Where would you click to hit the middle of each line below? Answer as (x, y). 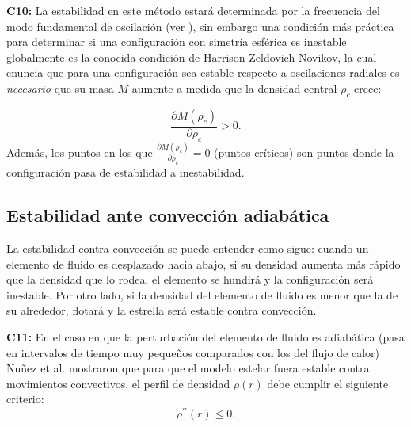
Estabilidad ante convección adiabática (168, 215)
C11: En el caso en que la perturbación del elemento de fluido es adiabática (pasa (205, 336)
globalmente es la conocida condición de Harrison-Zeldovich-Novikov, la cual (192, 57)
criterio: (25, 399)
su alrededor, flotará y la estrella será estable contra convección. (162, 310)
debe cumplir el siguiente (328, 383)
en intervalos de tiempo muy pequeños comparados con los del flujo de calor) (193, 352)
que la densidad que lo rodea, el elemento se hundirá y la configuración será (190, 279)
